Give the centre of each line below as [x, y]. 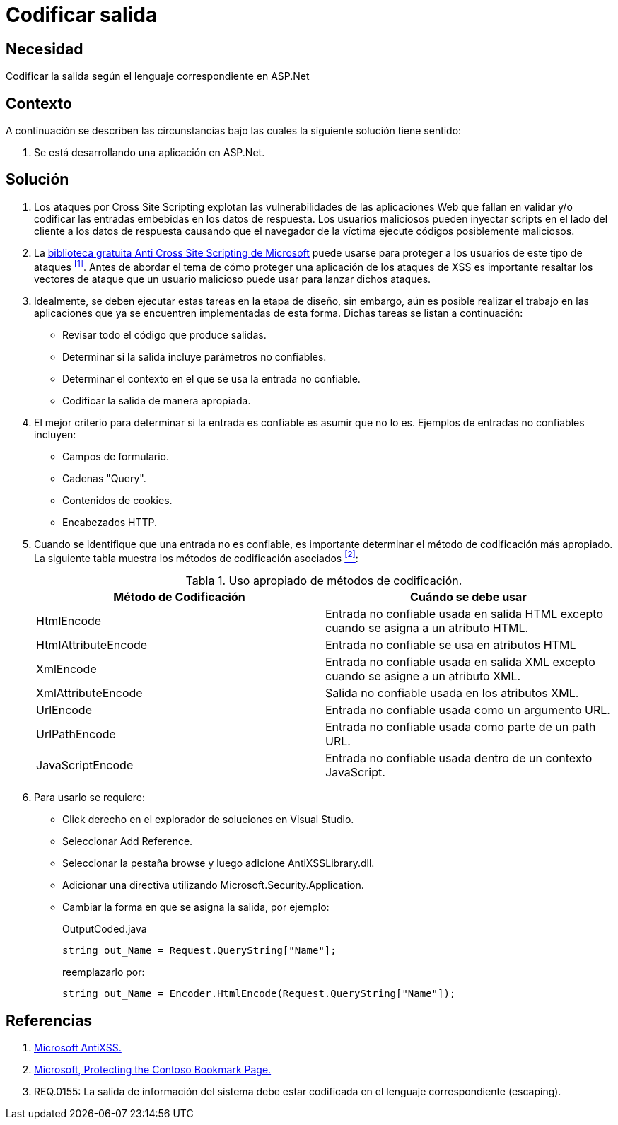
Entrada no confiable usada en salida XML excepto [460, 662]
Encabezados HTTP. [110, 522]
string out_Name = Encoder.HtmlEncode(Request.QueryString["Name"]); [259, 994]
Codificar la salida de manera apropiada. [157, 400]
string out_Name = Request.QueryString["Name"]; [199, 951]
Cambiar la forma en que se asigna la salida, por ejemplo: [196, 907]
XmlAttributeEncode [89, 693]
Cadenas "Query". [104, 478]
